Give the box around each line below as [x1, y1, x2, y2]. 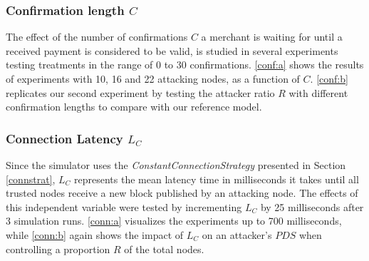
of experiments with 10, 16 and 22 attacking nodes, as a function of [6, 71, 300, 86]
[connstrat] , [6, 171, 56, 186]
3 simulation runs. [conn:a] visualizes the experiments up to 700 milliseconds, [6, 213, 342, 228]
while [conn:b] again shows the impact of [6, 227, 184, 242]
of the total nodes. [124, 241, 204, 256]
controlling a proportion [6, 241, 110, 256]
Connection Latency [6, 129, 123, 147]
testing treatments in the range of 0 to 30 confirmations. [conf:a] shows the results [6, 57, 364, 72]
